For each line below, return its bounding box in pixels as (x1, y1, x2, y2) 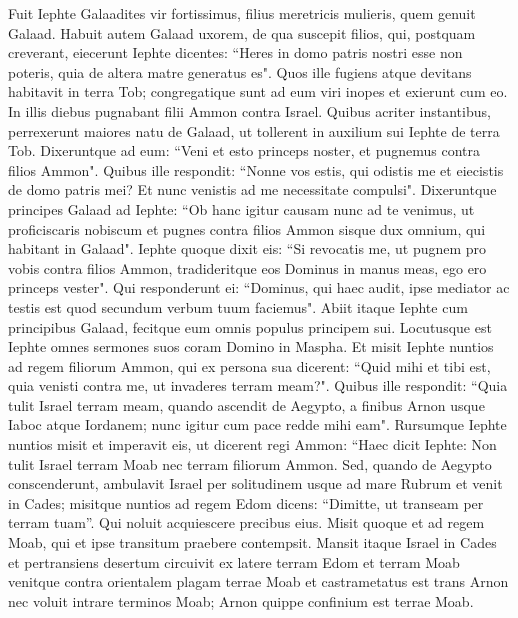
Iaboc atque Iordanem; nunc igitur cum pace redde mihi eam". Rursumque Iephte (8, 414, 507, 435)
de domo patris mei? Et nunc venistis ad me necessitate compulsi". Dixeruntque (8, 179, 497, 200)
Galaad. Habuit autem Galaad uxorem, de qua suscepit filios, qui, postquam (8, 22, 476, 43)
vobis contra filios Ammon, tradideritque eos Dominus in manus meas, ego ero (8, 257, 487, 278)
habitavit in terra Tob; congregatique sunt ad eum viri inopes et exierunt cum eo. (8, 81, 508, 102)
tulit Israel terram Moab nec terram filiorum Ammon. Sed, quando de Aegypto (8, 453, 492, 474)
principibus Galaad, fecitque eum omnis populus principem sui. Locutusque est (8, 316, 492, 337)
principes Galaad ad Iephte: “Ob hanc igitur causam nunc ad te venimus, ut (8, 198, 475, 219)
